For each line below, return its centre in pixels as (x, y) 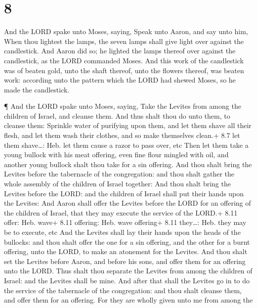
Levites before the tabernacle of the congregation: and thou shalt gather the (119, 174)
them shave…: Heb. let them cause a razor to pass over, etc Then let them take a (126, 145)
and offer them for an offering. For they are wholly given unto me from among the (128, 300)
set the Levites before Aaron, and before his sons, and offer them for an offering (125, 261)
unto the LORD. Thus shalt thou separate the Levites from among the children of (128, 271)
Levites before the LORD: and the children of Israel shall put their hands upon (124, 193)
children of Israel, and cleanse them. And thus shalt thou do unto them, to (117, 115)
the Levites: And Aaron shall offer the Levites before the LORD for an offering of (128, 203)
